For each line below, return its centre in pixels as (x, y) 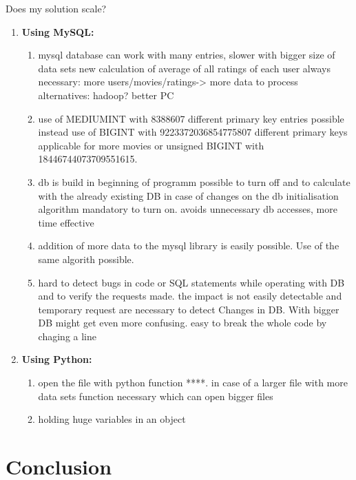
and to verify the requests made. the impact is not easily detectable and (190, 296)
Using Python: (57, 359)
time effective (66, 222)
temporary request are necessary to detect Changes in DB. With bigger (189, 309)
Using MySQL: (58, 31)
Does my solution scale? (56, 8)
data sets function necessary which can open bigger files (156, 396)
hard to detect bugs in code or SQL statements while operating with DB (191, 282)
